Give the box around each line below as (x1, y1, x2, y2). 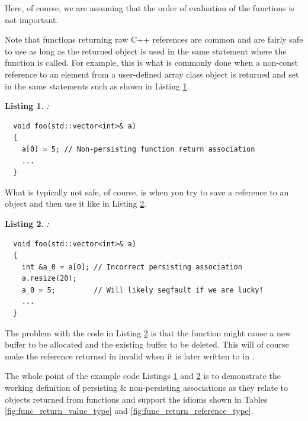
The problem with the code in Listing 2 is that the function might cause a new (5, 326, 291, 339)
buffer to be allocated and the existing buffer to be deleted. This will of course (5, 338, 289, 351)
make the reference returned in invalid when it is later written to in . (5, 349, 255, 362)
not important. (5, 13, 59, 25)
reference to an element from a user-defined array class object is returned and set (5, 68, 299, 80)
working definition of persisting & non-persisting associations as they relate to (5, 381, 288, 394)
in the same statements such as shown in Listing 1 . (5, 79, 190, 92)
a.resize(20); (21, 274, 77, 283)
